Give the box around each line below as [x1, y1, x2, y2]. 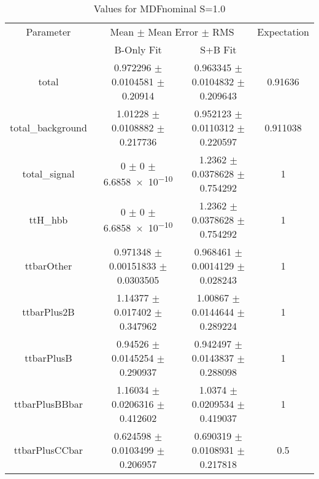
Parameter [26, 25, 71, 39]
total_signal [22, 166, 75, 181]
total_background [10, 120, 87, 134]
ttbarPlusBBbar [13, 397, 83, 411]
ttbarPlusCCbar [13, 443, 83, 457]
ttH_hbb [29, 212, 68, 227]
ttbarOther [25, 259, 72, 273]
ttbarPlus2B [22, 305, 75, 319]
